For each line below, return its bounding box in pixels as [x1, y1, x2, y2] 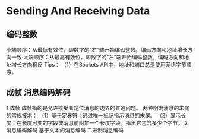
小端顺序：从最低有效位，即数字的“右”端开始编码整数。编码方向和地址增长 [6, 46, 188, 53]
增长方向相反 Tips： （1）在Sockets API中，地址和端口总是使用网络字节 [11, 61, 187, 68]
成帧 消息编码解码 [6, 87, 71, 97]
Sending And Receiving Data [6, 4, 150, 18]
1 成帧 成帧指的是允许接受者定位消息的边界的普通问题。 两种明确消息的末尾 [6, 104, 190, 111]
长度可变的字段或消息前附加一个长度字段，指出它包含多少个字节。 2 [21, 119, 188, 126]
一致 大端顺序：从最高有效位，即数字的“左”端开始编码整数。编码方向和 [11, 53, 184, 61]
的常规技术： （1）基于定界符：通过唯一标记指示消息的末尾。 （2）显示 [6, 112, 181, 119]
